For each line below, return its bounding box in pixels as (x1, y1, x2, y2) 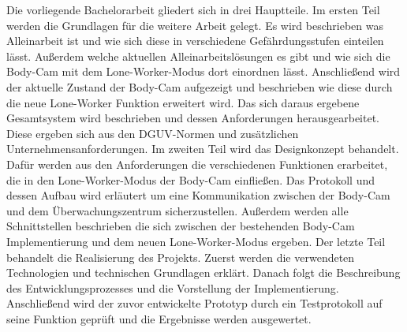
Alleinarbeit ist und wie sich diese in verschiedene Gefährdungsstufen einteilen (6, 32, 384, 49)
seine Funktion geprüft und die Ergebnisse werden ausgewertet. (6, 310, 312, 326)
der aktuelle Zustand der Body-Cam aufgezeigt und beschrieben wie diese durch (6, 78, 393, 95)
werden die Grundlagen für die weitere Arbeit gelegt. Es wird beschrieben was (6, 17, 383, 33)
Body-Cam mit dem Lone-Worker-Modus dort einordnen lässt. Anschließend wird (6, 63, 401, 80)
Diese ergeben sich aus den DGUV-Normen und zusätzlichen (6, 125, 299, 141)
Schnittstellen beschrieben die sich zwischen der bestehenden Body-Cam (6, 218, 355, 234)
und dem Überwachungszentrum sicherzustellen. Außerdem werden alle (6, 202, 349, 218)
